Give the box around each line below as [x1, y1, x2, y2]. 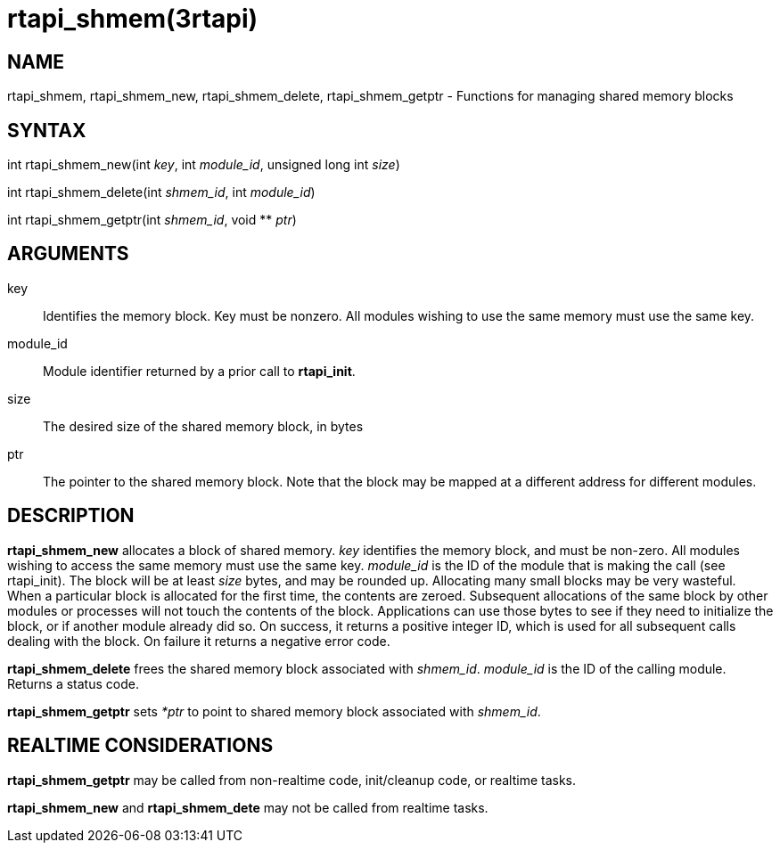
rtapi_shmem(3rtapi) [7, 4, 259, 34]
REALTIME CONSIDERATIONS [7, 734, 274, 757]
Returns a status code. [7, 675, 139, 691]
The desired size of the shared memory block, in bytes [43, 418, 364, 434]
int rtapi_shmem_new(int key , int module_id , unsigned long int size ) [7, 157, 400, 173]
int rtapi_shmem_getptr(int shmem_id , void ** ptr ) [7, 212, 297, 228]
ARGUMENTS [7, 242, 129, 266]
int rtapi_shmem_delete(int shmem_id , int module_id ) [7, 184, 316, 200]
